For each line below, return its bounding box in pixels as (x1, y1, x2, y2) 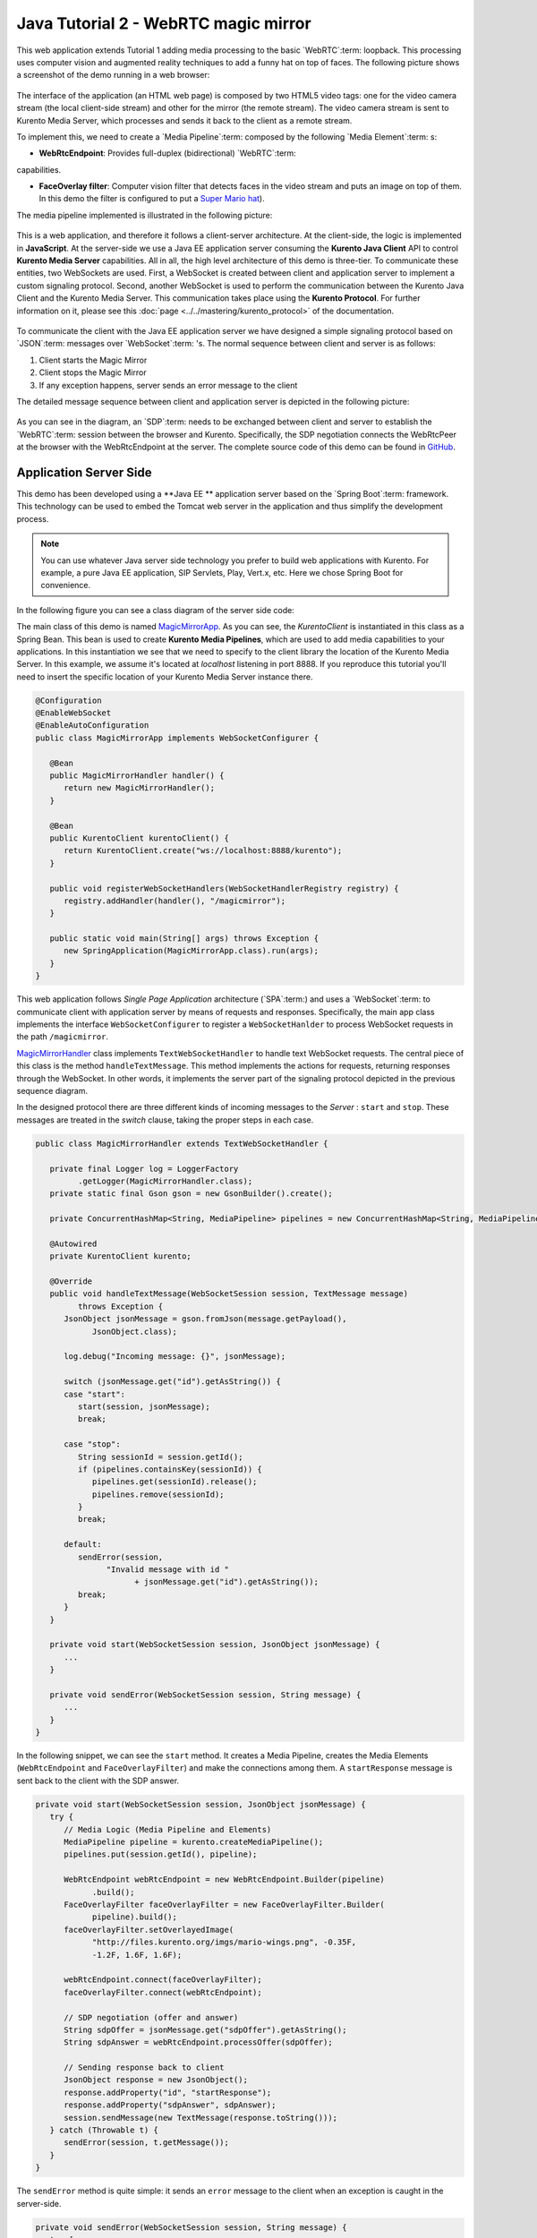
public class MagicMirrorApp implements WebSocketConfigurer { (35, 732, 320, 743)
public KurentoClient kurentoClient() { (49, 833, 230, 843)
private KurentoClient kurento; (49, 1251, 192, 1261)
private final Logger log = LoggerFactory (49, 1164, 239, 1174)
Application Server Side (16, 465, 152, 480)
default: (64, 1540, 102, 1550)
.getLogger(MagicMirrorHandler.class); (77, 1175, 253, 1186)
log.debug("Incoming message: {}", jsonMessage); (64, 1352, 286, 1362)
